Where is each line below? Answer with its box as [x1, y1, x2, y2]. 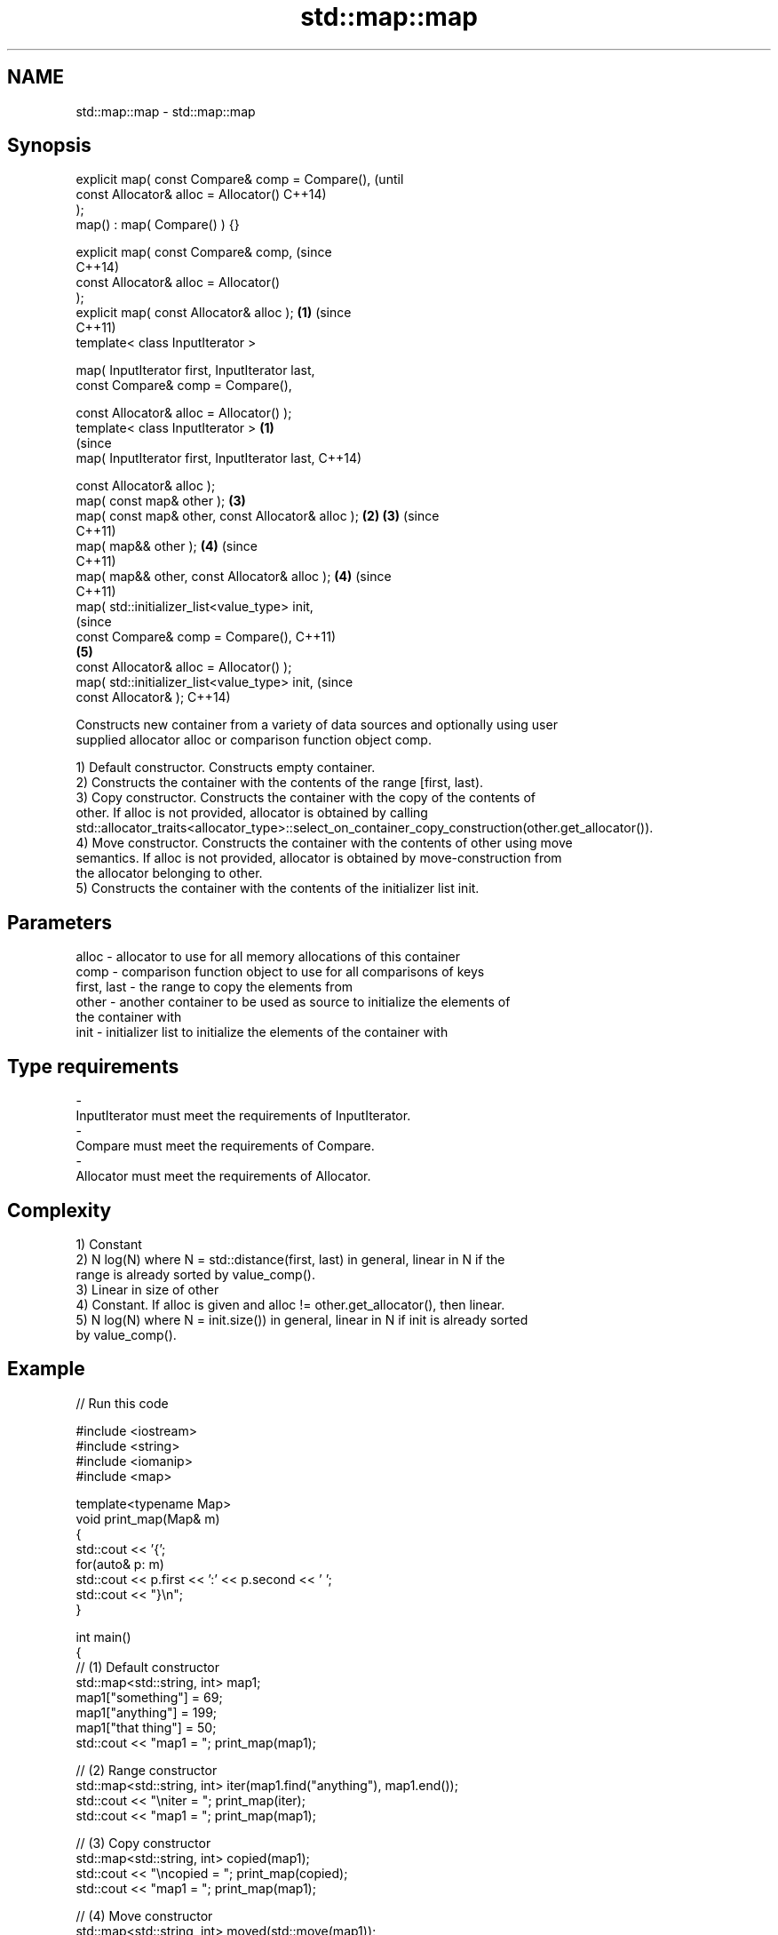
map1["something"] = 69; [75, 1689, 223, 1705]
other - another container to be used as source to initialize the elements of [75, 994, 511, 1010]
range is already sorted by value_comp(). [75, 1266, 315, 1282]
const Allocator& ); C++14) [75, 689, 231, 705]
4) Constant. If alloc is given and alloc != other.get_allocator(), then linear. [75, 1296, 505, 1312]
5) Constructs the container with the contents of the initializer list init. [75, 880, 480, 896]
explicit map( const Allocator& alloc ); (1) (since [75, 305, 352, 321]
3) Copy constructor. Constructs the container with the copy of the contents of [75, 790, 536, 806]
